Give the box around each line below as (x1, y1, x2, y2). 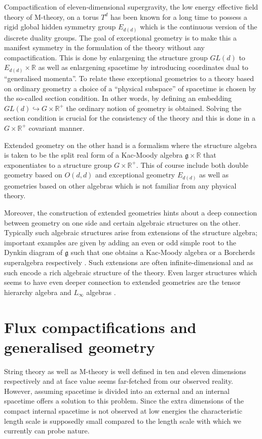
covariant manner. (28, 122, 85, 133)
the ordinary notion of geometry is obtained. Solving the (66, 102, 242, 113)
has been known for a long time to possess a (110, 11, 247, 22)
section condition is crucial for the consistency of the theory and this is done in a (4, 113, 256, 123)
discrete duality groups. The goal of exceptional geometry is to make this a (4, 32, 237, 43)
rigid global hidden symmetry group (4, 21, 116, 32)
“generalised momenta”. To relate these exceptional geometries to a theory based (4, 73, 254, 83)
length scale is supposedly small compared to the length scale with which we (4, 415, 241, 426)
